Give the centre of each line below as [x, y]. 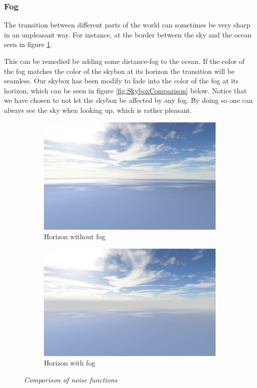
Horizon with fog [70, 363]
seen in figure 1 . [28, 44]
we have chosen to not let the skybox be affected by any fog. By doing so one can [128, 100]
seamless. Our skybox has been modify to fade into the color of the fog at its [121, 81]
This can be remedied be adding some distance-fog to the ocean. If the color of [125, 61]
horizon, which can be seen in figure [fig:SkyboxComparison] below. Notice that [126, 90]
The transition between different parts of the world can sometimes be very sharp [127, 25]
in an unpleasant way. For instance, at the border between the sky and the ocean [128, 34]
